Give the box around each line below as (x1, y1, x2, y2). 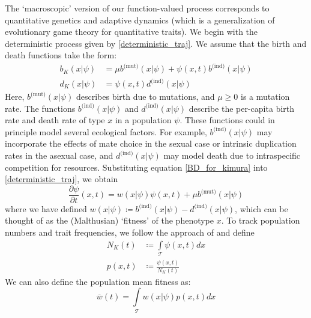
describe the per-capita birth (189, 102, 295, 114)
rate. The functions (5, 102, 76, 114)
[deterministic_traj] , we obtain (5, 173, 118, 185)
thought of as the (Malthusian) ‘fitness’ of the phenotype (5, 214, 214, 227)
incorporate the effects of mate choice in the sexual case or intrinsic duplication (5, 137, 297, 150)
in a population (115, 114, 172, 126)
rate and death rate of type (5, 114, 105, 126)
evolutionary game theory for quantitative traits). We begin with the (5, 25, 258, 38)
